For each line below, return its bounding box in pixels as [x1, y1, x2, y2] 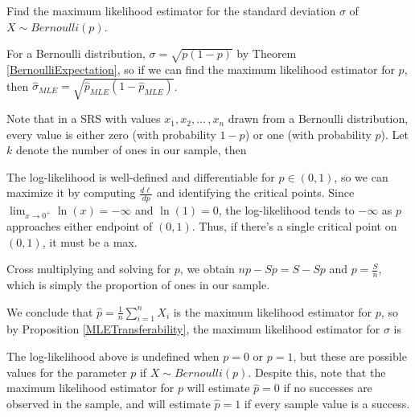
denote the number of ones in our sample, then [15, 141, 247, 158]
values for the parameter [6, 363, 127, 380]
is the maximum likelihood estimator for [173, 303, 372, 320]
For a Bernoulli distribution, [6, 45, 146, 62]
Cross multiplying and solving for [6, 260, 171, 277]
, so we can [334, 168, 388, 185]
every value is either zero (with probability [6, 125, 216, 142]
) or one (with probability [244, 125, 372, 142]
